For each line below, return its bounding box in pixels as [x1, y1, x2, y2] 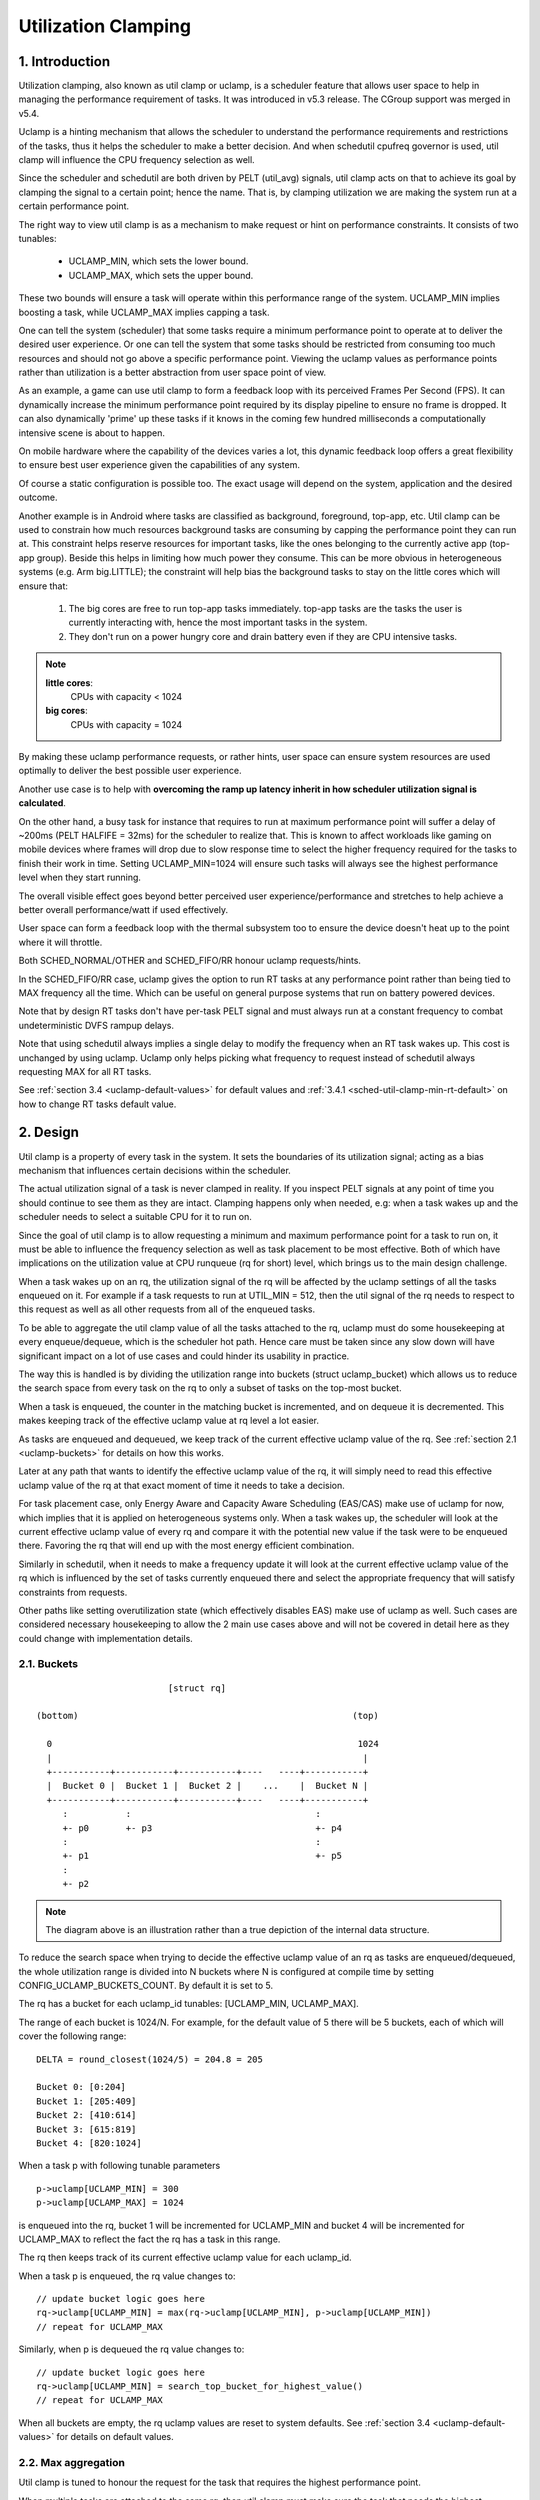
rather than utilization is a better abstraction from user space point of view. [18, 366, 327, 379]
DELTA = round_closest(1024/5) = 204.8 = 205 [36, 2053, 264, 2065]
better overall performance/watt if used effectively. [18, 903, 229, 915]
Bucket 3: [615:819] [36, 2123, 137, 2135]
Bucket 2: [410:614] [36, 2110, 137, 2121]
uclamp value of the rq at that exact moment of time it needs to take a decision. [18, 1479, 345, 1491]
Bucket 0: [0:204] [36, 2081, 127, 2093]
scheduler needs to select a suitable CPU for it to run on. [18, 1211, 252, 1223]
